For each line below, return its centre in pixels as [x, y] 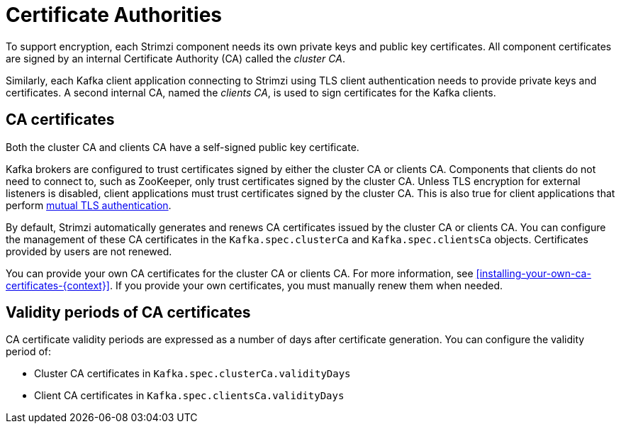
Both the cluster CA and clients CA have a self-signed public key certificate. [183, 147]
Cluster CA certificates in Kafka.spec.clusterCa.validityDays [192, 374]
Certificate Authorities [114, 15]
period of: [29, 352]
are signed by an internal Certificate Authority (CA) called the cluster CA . [175, 58]
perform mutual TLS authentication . [89, 205]
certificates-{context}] [58, 285]
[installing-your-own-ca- [533, 273]
